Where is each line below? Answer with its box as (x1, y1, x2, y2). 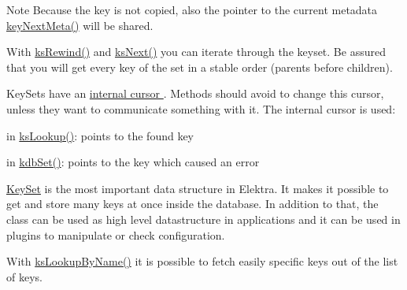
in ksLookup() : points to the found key (6, 127, 194, 143)
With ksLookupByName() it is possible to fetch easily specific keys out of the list (6, 253, 398, 270)
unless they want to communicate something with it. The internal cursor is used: (6, 100, 396, 117)
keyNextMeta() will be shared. (6, 17, 154, 33)
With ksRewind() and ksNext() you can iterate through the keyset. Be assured (6, 43, 386, 60)
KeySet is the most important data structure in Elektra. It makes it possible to (6, 180, 389, 196)
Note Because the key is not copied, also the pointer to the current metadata (6, 2, 378, 17)
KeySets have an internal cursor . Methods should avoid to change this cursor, (6, 85, 384, 102)
